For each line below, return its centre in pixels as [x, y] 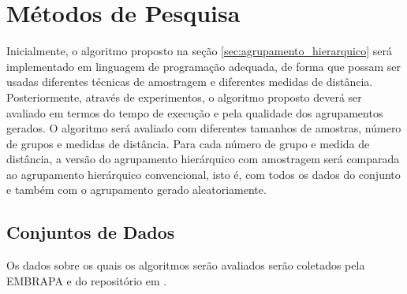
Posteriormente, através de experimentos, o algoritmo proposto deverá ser [184, 97]
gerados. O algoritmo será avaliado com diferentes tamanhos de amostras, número [204, 128]
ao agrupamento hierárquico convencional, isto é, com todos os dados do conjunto [203, 174]
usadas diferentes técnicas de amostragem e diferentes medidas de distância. [190, 82]
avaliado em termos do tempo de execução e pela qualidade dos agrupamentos [195, 112]
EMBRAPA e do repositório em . [87, 280]
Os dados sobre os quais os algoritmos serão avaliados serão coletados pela [186, 265]
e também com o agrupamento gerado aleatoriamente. [136, 190]
